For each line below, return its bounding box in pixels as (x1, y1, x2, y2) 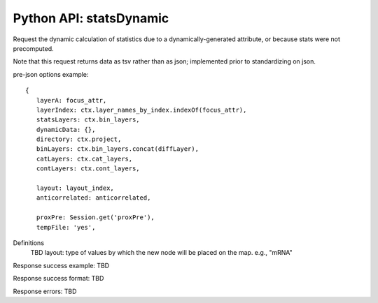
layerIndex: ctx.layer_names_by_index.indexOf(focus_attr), (36, 105, 247, 114)
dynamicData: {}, (36, 126, 96, 133)
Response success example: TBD (13, 261, 110, 269)
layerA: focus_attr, (36, 96, 107, 104)
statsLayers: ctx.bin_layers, (36, 116, 140, 124)
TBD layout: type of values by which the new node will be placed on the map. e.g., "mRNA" (30, 249, 293, 257)
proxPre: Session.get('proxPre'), (36, 214, 155, 221)
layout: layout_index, (36, 184, 115, 192)
